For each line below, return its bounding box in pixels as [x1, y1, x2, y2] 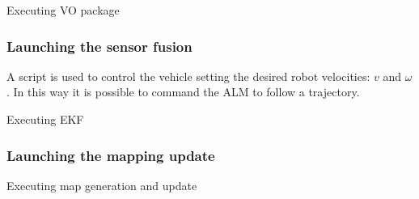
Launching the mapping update [6, 145, 215, 165]
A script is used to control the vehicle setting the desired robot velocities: [6, 67, 370, 84]
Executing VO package [6, 2, 120, 18]
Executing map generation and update [6, 176, 197, 193]
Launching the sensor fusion [6, 36, 193, 56]
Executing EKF [6, 111, 84, 127]
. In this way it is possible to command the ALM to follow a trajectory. [6, 83, 360, 100]
